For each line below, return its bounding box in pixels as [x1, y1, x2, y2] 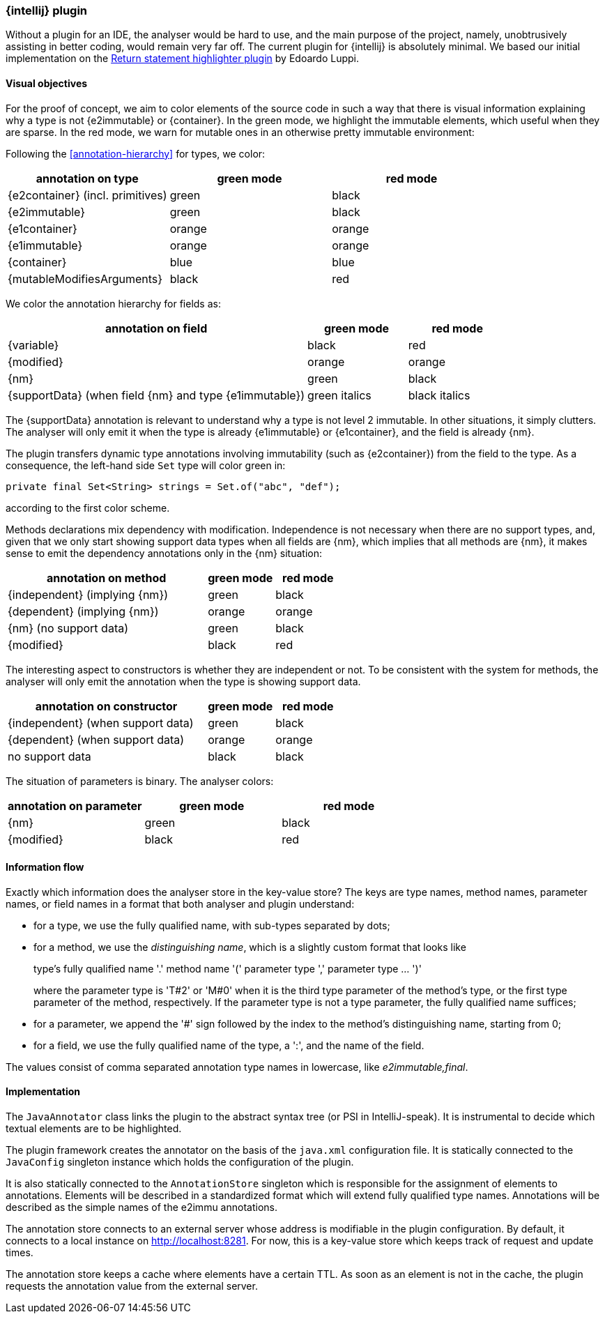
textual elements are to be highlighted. [6, 1122, 182, 1135]
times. [6, 1246, 33, 1259]
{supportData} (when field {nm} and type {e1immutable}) [8, 388, 305, 402]
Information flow [6, 861, 84, 874]
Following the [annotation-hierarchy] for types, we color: [6, 147, 266, 160]
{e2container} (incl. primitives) [8, 188, 167, 202]
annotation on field [105, 321, 208, 335]
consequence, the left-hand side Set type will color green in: [6, 459, 286, 471]
